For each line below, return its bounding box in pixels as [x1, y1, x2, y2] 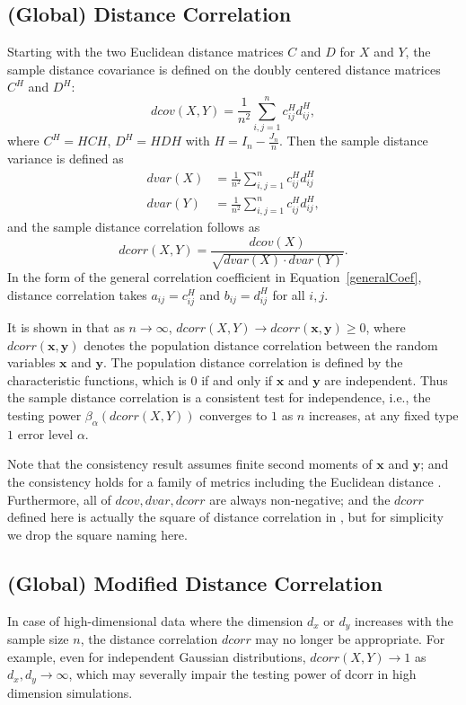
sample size [7, 629, 69, 648]
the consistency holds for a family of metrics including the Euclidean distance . [7, 471, 442, 490]
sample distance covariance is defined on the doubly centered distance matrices [7, 59, 441, 78]
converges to [199, 405, 268, 424]
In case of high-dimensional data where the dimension [7, 611, 303, 630]
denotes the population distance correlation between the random [84, 335, 438, 354]
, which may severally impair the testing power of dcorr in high [68, 665, 417, 683]
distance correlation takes [7, 285, 147, 304]
